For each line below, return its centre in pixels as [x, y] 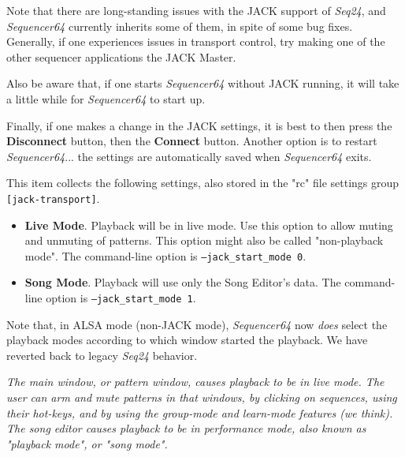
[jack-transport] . [53, 198]
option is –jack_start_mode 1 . [121, 298]
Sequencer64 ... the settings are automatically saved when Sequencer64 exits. [189, 156]
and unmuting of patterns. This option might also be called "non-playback [204, 240]
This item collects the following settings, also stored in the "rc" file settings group [203, 183]
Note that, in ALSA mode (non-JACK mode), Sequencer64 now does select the [197, 324]
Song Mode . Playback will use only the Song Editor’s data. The [183, 282]
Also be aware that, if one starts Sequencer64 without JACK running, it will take [203, 83]
